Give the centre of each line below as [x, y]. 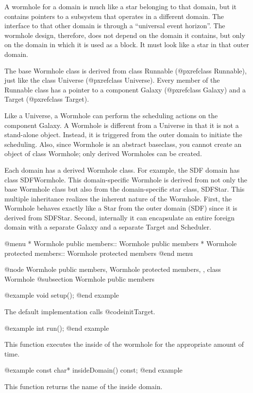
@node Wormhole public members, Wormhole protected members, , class [113, 269]
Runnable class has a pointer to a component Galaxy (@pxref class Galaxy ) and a [125, 89]
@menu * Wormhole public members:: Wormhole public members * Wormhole [121, 243]
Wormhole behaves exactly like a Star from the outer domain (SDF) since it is [121, 208]
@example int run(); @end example [57, 328]
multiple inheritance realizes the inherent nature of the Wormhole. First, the [118, 198]
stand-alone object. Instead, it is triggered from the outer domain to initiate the [123, 134]
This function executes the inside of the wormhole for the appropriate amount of [124, 344]
